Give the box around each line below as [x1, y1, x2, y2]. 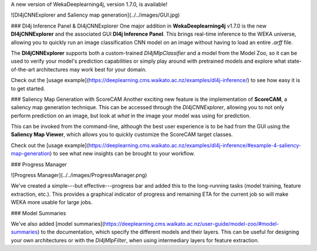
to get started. [11, 85, 45, 92]
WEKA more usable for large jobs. [11, 199, 93, 206]
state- [287, 57, 302, 65]
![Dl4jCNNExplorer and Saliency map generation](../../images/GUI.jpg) [11, 12, 180, 19]
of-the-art [11, 66, 35, 73]
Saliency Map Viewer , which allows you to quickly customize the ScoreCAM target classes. [11, 131, 233, 138]
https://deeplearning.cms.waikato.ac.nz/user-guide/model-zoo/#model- [104, 220, 279, 227]
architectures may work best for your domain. [36, 66, 147, 73]
